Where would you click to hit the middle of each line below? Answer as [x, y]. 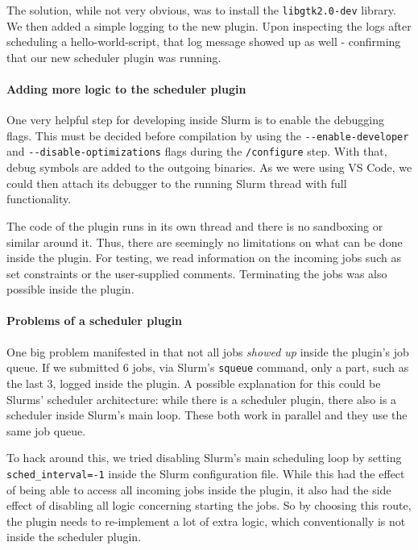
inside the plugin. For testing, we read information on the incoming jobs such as [204, 258]
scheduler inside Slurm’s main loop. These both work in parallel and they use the [207, 415]
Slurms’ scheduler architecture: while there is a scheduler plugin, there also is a [202, 399]
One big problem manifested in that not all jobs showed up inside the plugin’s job [208, 351]
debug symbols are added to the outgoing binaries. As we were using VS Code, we [209, 167]
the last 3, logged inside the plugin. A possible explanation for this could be [194, 383]
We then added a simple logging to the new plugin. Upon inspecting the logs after [209, 25]
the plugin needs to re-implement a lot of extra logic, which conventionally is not [206, 521]
